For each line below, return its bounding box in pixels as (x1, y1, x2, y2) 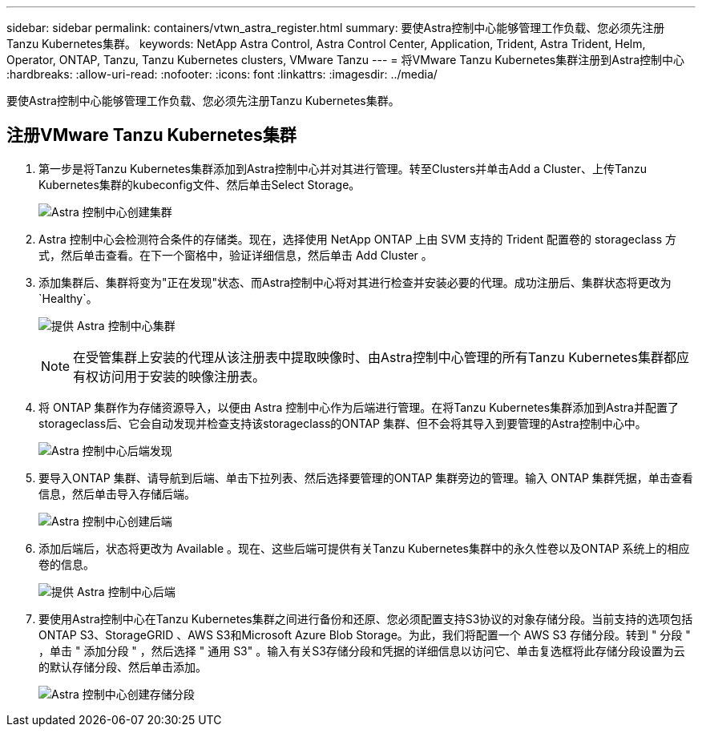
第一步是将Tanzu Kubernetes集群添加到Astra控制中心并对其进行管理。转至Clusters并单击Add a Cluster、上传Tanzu (38, 161, 648, 175)
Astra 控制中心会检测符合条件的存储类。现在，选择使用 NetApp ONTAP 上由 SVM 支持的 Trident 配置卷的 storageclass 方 (38, 232, 676, 246)
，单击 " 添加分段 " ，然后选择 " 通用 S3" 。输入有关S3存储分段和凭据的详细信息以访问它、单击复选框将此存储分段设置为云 (38, 643, 685, 658)
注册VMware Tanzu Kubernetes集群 (6, 125, 297, 146)
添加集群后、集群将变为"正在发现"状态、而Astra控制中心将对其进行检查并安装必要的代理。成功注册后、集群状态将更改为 (38, 275, 672, 289)
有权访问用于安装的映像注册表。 (73, 368, 266, 385)
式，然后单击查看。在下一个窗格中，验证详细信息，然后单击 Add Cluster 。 (38, 248, 433, 262)
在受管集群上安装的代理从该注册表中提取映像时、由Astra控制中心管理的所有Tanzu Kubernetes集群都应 (73, 348, 689, 365)
